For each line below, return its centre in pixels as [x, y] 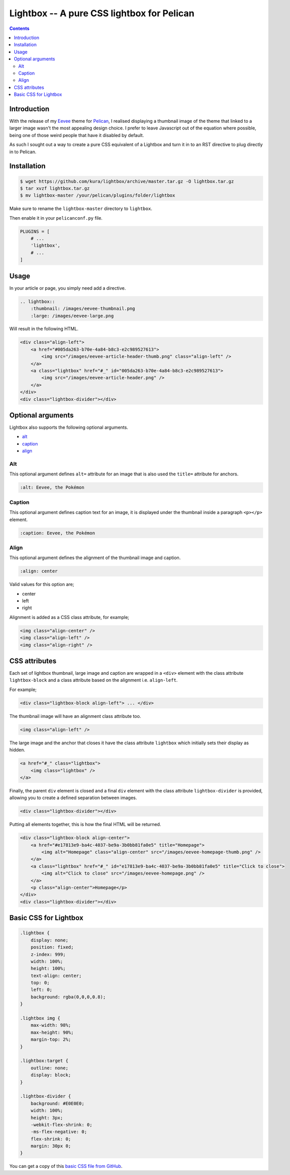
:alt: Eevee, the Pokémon [52, 488]
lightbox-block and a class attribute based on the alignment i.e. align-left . [94, 680]
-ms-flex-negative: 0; [59, 1132]
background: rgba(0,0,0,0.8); [68, 997]
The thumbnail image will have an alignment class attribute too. [75, 716]
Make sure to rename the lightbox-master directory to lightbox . [81, 209]
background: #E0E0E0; [58, 1103]
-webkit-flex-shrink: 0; [62, 1125]
